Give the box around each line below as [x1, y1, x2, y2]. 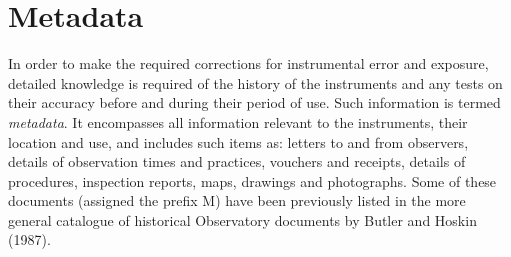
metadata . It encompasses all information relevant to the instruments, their [8, 111, 468, 132]
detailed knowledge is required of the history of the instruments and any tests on [8, 72, 503, 93]
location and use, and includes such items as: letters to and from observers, [8, 131, 469, 152]
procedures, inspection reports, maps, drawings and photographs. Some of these [8, 170, 497, 191]
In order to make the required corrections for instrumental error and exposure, [8, 53, 489, 74]
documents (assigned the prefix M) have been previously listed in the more [8, 190, 466, 211]
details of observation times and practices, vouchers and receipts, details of [8, 151, 466, 172]
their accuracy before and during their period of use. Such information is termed [8, 92, 501, 113]
